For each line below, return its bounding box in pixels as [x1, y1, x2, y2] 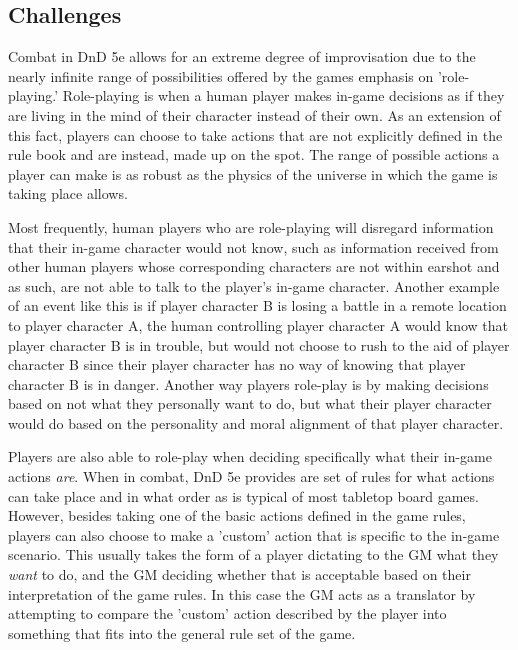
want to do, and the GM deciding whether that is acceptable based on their [8, 564, 471, 585]
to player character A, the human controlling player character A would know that [8, 314, 508, 335]
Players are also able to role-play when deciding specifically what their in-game [8, 446, 492, 467]
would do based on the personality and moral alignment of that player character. [8, 412, 504, 433]
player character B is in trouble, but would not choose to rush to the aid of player [8, 334, 510, 355]
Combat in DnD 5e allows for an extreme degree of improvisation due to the [8, 46, 476, 67]
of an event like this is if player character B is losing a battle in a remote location [8, 295, 507, 316]
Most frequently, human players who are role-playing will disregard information [8, 216, 494, 237]
